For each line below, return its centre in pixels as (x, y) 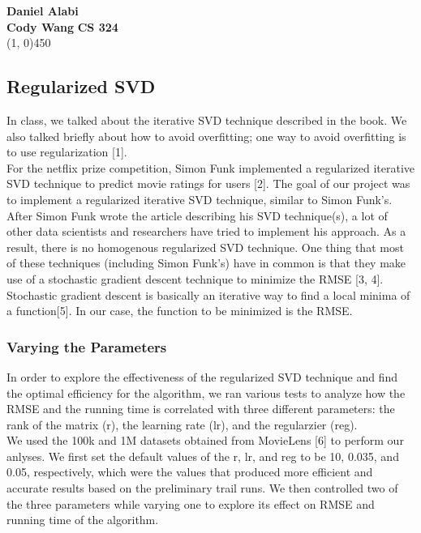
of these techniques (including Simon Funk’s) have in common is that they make (206, 263)
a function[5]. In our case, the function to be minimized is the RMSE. (180, 311)
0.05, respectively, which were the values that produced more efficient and (190, 472)
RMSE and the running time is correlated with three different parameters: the (201, 409)
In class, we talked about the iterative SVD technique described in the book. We (207, 119)
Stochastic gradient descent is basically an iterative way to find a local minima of (208, 294)
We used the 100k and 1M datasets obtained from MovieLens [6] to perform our (205, 440)
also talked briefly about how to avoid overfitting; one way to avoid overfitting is (206, 136)
